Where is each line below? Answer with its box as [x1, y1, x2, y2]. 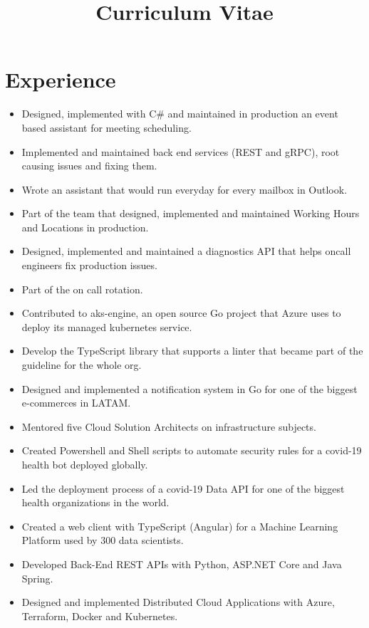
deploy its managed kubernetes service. [21, 319, 192, 334]
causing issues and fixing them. [21, 158, 157, 173]
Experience [5, 65, 116, 94]
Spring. [21, 570, 53, 585]
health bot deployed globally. [21, 457, 148, 471]
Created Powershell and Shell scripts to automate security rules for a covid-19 [21, 443, 362, 458]
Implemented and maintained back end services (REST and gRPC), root [21, 144, 340, 159]
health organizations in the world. [21, 495, 170, 510]
